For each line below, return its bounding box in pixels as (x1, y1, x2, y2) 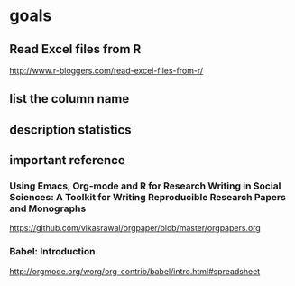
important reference (9, 152, 126, 168)
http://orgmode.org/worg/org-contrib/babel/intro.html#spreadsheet (9, 265, 261, 276)
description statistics (9, 122, 133, 137)
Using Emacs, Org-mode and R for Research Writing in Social (9, 180, 281, 192)
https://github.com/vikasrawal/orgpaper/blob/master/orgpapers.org (9, 223, 262, 234)
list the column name (9, 91, 130, 106)
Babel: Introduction (9, 245, 96, 258)
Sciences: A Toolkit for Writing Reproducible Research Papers (9, 191, 287, 204)
